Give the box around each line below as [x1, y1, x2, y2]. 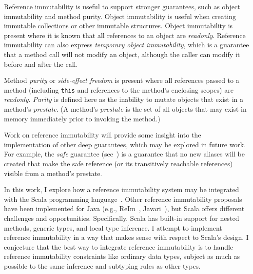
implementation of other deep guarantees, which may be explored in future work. [4, 139, 246, 149]
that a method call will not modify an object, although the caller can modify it [4, 49, 240, 59]
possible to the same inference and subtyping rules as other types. [4, 260, 201, 271]
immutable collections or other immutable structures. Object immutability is [4, 20, 233, 31]
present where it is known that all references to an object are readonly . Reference [4, 30, 246, 40]
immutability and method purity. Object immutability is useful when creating [4, 11, 236, 21]
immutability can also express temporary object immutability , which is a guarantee [4, 39, 249, 50]
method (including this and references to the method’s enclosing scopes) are [4, 84, 234, 95]
